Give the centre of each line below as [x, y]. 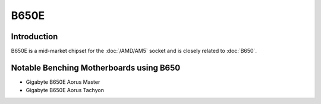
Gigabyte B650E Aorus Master [63, 82]
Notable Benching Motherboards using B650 [96, 67]
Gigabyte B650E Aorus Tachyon [65, 90]
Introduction [34, 37]
